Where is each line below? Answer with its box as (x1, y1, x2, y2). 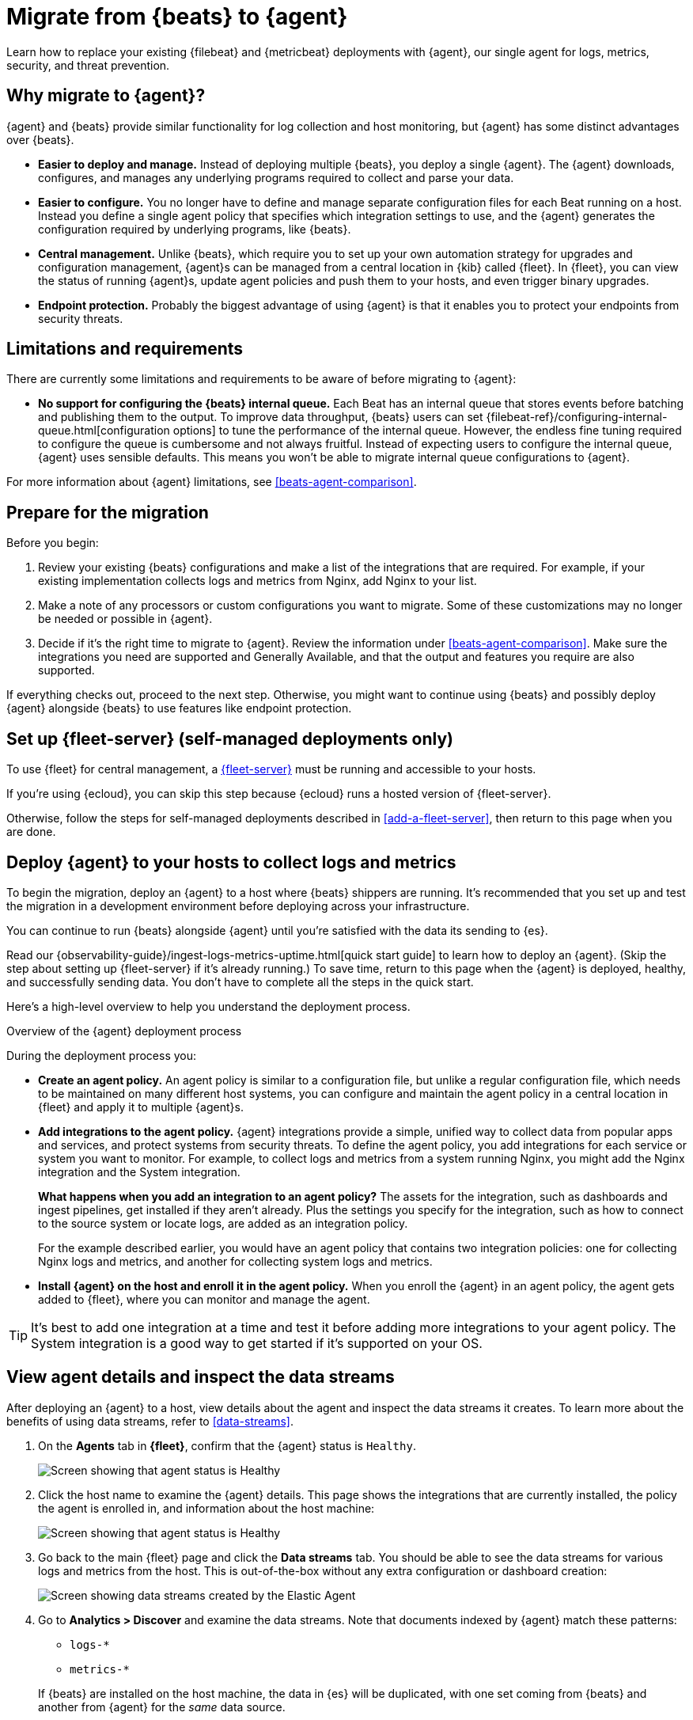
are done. (6, 825, 56, 839)
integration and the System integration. (38, 1164, 240, 1179)
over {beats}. (6, 132, 74, 146)
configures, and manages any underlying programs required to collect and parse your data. (38, 170, 514, 184)
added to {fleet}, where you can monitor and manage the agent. (38, 1292, 370, 1306)
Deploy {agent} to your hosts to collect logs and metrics (6, 852, 456, 872)
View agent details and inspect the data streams (6, 1367, 395, 1388)
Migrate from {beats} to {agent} (6, 3, 348, 30)
